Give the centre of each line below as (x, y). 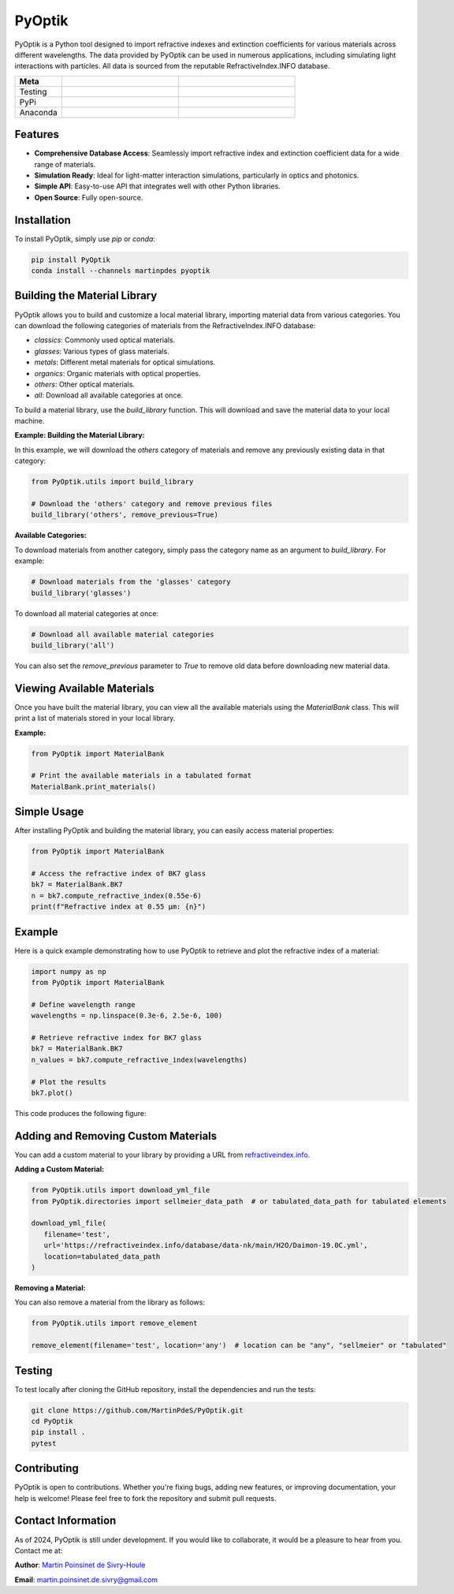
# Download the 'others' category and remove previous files (152, 504)
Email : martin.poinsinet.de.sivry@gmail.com (86, 1579)
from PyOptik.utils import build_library (112, 482)
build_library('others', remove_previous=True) (125, 515)
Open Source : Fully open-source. (89, 197)
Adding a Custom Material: (60, 1169)
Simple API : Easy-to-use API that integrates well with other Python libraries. (158, 186)
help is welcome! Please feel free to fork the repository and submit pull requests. (145, 1498)
